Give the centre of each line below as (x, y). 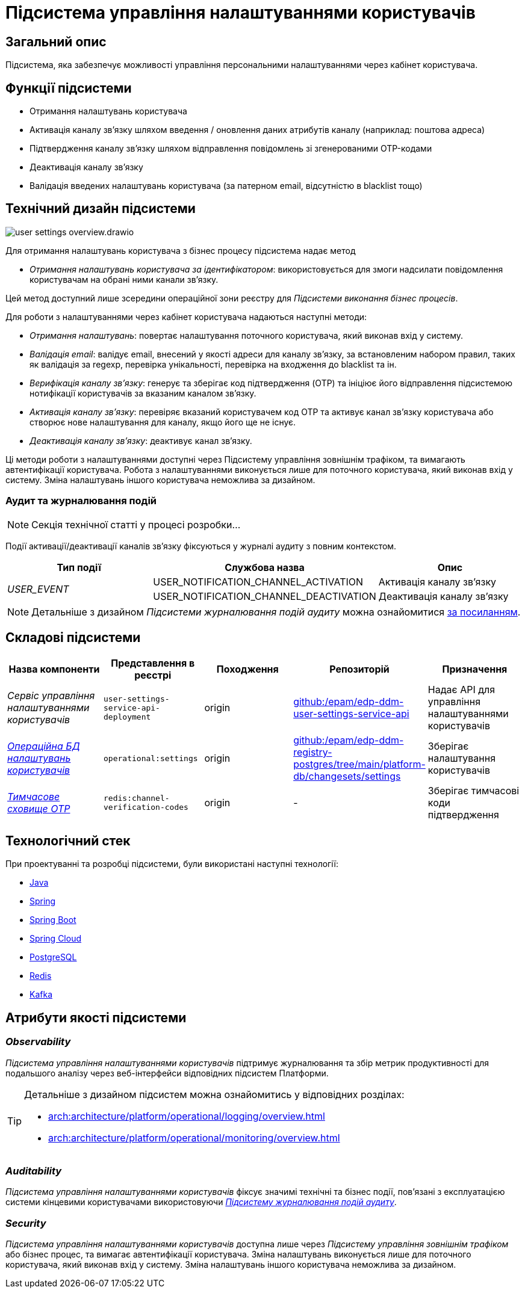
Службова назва (265, 567)
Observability (38, 1042)
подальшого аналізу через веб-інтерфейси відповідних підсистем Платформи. (167, 1073)
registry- (313, 752)
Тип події (79, 567)
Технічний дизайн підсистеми (101, 209)
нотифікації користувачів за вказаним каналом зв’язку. (143, 393)
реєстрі (153, 675)
